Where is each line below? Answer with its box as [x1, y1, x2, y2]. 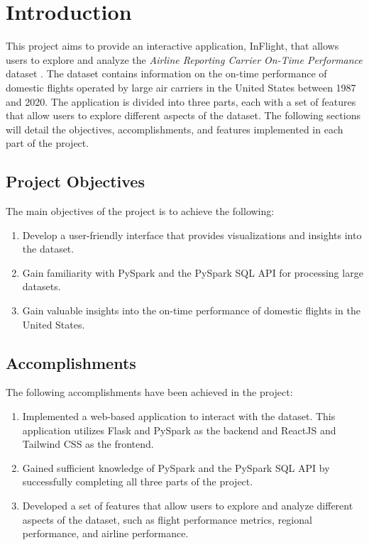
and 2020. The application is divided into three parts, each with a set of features [6, 94, 356, 109]
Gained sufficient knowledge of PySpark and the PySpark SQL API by [22, 460, 330, 475]
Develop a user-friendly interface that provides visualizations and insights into [22, 227, 362, 242]
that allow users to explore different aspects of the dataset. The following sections [6, 108, 360, 123]
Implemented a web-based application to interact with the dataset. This [22, 409, 336, 424]
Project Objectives [6, 170, 145, 192]
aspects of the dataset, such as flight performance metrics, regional [22, 512, 312, 527]
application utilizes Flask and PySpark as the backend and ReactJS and [22, 422, 336, 437]
